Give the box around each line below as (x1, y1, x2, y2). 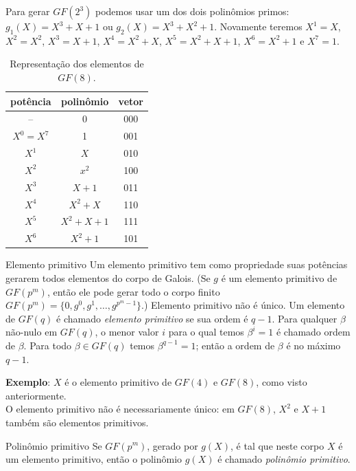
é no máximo (286, 338, 341, 352)
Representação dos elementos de (10, 56, 144, 71)
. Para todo (23, 338, 72, 352)
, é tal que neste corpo (230, 438, 324, 452)
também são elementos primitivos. (5, 415, 149, 429)
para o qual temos (168, 325, 244, 339)
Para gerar (5, 4, 50, 18)
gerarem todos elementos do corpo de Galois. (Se (5, 271, 211, 285)
